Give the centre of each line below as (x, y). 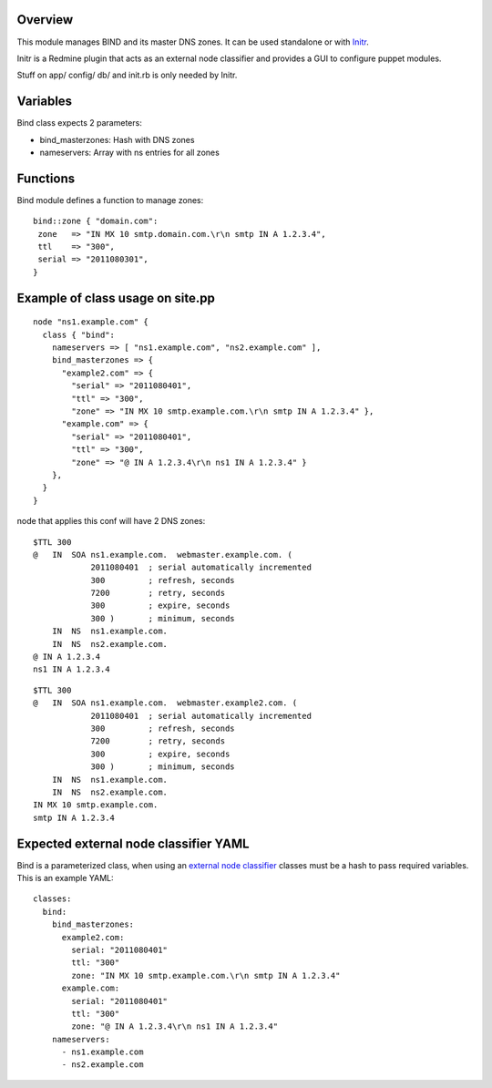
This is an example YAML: (65, 878)
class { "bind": (79, 334)
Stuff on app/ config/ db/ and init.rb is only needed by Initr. (127, 75)
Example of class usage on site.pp (116, 298)
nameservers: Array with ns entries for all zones (130, 152)
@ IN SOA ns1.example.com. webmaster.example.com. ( (163, 554)
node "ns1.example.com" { (91, 322)
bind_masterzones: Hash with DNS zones (117, 139)
